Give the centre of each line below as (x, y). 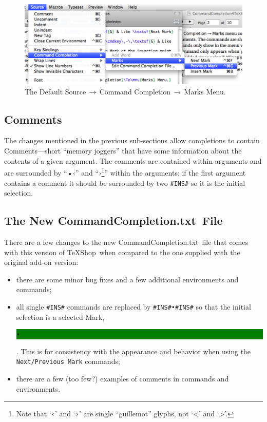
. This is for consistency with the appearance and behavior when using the (133, 351)
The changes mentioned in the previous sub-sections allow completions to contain (132, 140)
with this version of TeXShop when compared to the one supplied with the (122, 252)
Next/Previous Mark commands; (68, 361)
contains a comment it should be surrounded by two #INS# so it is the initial (125, 183)
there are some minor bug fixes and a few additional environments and (127, 279)
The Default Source (55, 91)
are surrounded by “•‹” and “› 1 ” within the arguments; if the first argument (125, 172)
